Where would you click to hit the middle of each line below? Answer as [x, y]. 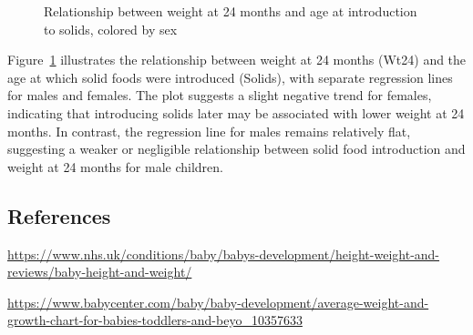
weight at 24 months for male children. [115, 166]
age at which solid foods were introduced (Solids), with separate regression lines [230, 77]
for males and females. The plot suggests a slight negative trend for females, [220, 95]
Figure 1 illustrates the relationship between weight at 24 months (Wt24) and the [237, 60]
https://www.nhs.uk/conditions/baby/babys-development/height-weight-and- [224, 254]
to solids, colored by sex [111, 29]
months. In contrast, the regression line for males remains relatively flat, [209, 131]
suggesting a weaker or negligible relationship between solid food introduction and [236, 149]
